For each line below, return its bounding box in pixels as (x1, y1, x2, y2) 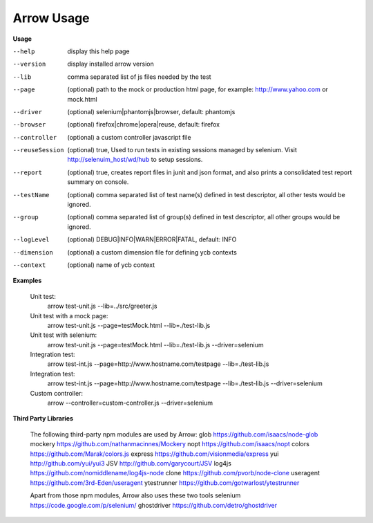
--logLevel (12, 236, 50, 244)
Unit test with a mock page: (30, 311, 108, 320)
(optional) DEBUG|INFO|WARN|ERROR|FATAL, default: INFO (67, 235, 237, 244)
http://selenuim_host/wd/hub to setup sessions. (67, 156, 203, 164)
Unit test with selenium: (30, 331, 97, 339)
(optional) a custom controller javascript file (67, 133, 191, 141)
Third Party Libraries (12, 414, 74, 423)
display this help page (67, 47, 131, 55)
